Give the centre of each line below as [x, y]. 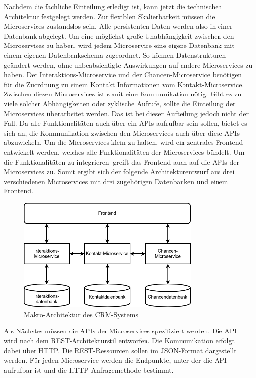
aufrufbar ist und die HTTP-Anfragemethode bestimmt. [89, 369]
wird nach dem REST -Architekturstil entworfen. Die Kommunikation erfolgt [119, 340]
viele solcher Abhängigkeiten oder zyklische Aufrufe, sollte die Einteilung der [120, 103]
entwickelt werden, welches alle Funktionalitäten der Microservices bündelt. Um [124, 152]
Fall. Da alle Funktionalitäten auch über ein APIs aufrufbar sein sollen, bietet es [126, 123]
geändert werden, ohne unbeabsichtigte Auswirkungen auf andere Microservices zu [128, 65]
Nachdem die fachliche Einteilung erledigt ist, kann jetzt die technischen [113, 6]
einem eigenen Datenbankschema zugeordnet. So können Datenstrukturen [115, 55]
